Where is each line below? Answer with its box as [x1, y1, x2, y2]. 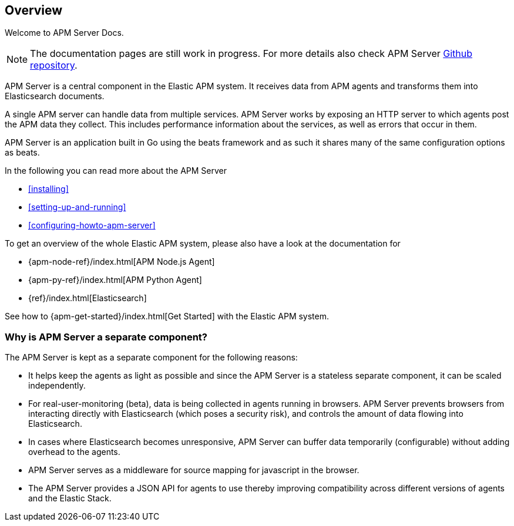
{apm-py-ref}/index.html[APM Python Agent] [28, 275, 202, 285]
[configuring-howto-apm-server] [28, 220, 156, 231]
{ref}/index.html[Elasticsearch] [28, 293, 147, 304]
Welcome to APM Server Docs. [5, 28, 124, 38]
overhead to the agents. [28, 447, 120, 457]
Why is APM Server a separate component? [5, 331, 208, 343]
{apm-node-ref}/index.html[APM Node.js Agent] [28, 257, 215, 267]
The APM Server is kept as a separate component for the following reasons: [5, 352, 298, 363]
